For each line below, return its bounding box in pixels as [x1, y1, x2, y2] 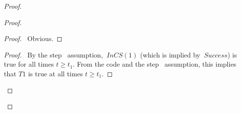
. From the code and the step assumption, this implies [73, 59, 237, 69]
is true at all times [28, 68, 83, 78]
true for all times [4, 59, 54, 69]
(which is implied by [140, 49, 200, 59]
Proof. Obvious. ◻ [4, 33, 62, 43]
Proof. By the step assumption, [4, 49, 103, 59]
